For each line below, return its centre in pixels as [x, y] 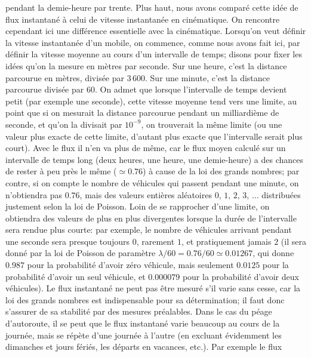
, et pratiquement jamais [226, 241]
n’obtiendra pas [34, 194]
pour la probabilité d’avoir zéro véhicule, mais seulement [130, 265]
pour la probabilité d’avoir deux [241, 276]
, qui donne [273, 253]
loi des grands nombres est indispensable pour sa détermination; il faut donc [145, 299]
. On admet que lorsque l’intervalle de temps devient [191, 89]
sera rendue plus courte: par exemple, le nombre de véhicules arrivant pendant [149, 230]
